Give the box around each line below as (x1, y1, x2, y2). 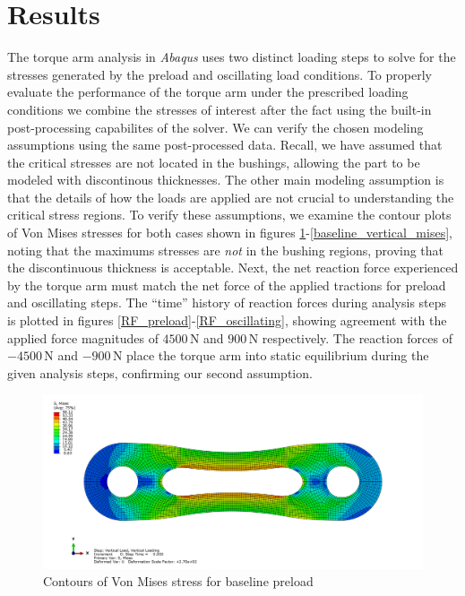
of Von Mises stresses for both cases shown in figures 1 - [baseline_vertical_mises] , (7, 223, 452, 242)
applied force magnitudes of (7, 328, 159, 347)
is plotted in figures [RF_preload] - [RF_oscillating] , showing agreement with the (7, 311, 447, 330)
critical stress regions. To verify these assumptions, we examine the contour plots (7, 205, 452, 224)
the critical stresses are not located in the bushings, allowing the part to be (7, 152, 420, 171)
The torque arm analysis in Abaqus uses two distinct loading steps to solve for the (7, 48, 456, 66)
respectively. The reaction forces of (262, 328, 452, 347)
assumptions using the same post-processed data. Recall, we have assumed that (7, 135, 443, 154)
